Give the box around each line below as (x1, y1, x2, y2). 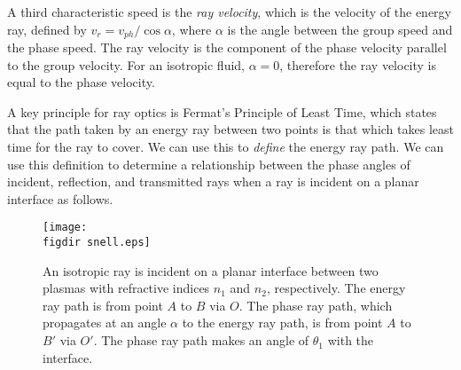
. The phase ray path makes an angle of (93, 331, 309, 350)
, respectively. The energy (266, 279, 406, 297)
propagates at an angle (43, 313, 167, 332)
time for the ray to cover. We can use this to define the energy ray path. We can (7, 138, 444, 156)
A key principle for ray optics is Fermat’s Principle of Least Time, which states (7, 102, 437, 121)
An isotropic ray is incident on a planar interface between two (43, 261, 379, 279)
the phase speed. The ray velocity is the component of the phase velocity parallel (7, 38, 447, 57)
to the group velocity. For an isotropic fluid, (7, 55, 245, 74)
